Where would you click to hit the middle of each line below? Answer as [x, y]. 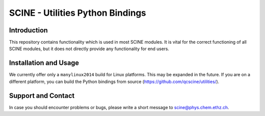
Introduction [28, 30]
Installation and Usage [44, 63]
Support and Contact [42, 96]
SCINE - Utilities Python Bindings [78, 13]
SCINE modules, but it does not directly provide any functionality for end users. [89, 49]
